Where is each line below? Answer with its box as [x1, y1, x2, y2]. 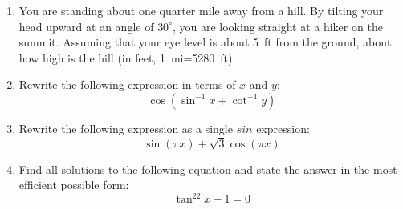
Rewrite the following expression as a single [18, 119, 233, 136]
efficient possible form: [18, 176, 129, 193]
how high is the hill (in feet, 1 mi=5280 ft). [18, 49, 236, 66]
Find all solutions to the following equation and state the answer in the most [18, 160, 397, 177]
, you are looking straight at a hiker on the [172, 18, 383, 34]
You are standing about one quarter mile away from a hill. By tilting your [18, 2, 384, 18]
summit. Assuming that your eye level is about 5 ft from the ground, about [18, 34, 392, 50]
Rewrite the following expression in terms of [18, 76, 236, 93]
